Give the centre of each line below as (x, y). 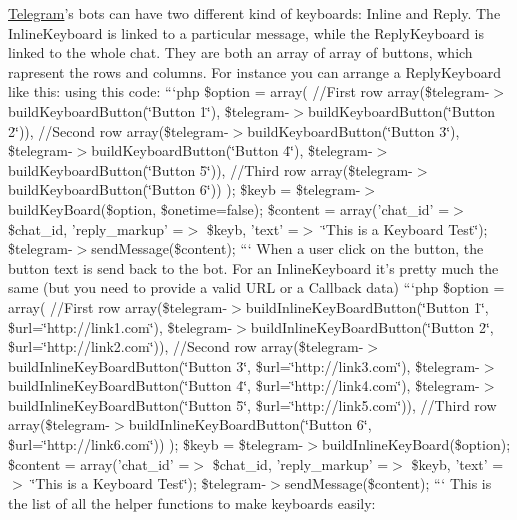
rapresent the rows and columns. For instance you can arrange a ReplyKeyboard (254, 71)
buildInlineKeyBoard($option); (416, 444)
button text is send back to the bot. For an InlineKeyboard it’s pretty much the (253, 267)
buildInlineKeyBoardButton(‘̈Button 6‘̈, (250, 424)
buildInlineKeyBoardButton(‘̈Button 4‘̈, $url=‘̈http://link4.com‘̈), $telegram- (244, 385)
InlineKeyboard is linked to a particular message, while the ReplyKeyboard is (246, 32)
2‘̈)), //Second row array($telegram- (118, 130)
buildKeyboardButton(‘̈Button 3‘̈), (353, 130)
